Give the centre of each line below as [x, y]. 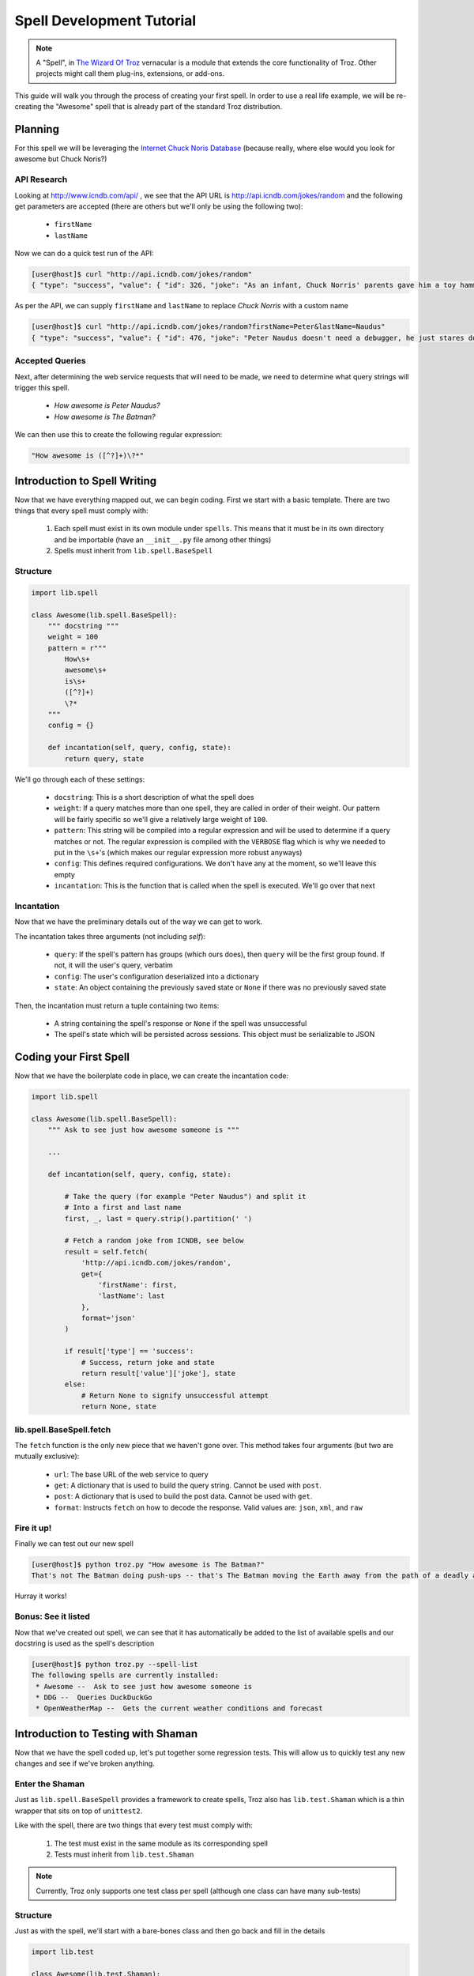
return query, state [104, 758]
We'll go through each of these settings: [80, 779]
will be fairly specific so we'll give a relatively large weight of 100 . [161, 819]
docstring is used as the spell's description [85, 1643]
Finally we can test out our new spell [74, 1544]
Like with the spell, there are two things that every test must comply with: [134, 1825]
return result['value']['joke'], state [158, 1374]
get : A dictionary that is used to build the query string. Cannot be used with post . [188, 1485]
